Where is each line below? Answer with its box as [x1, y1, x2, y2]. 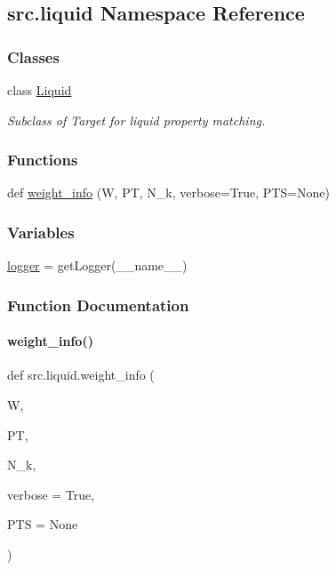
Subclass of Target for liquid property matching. [7, 110, 266, 129]
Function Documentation [7, 293, 189, 316]
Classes [7, 45, 60, 68]
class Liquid [7, 81, 72, 99]
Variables [7, 221, 75, 243]
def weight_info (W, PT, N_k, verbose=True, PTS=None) [7, 183, 331, 202]
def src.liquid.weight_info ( [7, 365, 155, 384]
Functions [7, 149, 78, 171]
